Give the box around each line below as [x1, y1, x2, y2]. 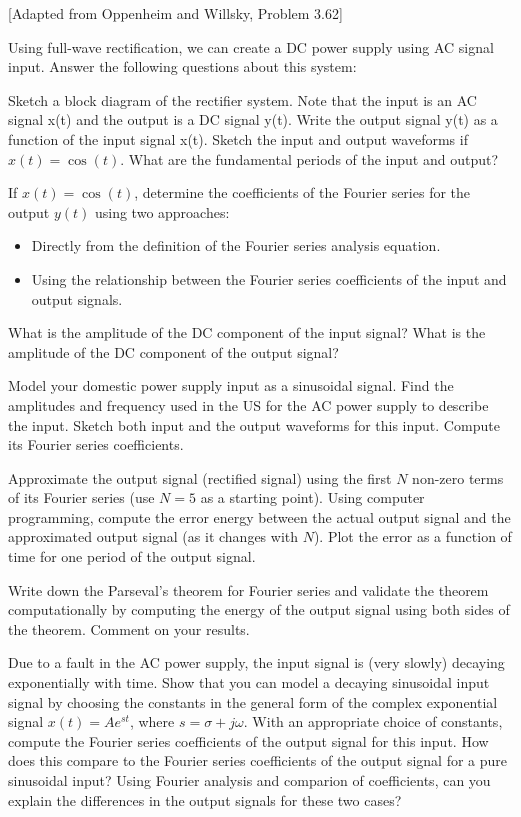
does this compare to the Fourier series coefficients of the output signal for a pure [8, 750, 508, 771]
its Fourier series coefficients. [8, 434, 184, 455]
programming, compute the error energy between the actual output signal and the [8, 506, 511, 527]
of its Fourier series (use [8, 487, 155, 508]
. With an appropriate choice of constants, [243, 711, 503, 732]
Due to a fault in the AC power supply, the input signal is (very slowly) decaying [8, 652, 505, 673]
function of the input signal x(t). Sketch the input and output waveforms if [8, 128, 468, 149]
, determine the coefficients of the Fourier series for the [134, 182, 471, 203]
